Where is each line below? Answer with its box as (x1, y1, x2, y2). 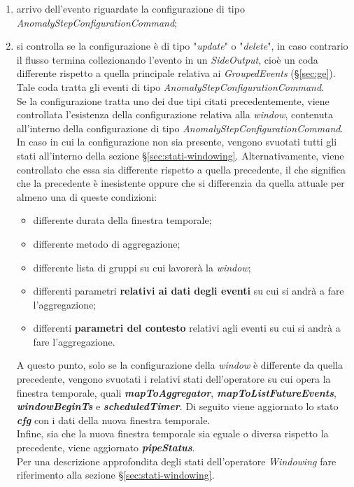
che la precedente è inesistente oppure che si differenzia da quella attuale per (16, 176, 345, 190)
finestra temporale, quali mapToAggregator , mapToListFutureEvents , (16, 385, 337, 400)
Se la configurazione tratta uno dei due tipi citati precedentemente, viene (16, 93, 330, 108)
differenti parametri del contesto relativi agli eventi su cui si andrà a (33, 320, 341, 335)
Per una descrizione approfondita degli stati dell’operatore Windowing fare (16, 453, 337, 468)
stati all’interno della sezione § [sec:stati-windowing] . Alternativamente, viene (16, 148, 344, 162)
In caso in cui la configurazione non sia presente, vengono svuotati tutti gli (16, 134, 337, 149)
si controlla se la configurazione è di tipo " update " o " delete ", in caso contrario (16, 38, 348, 53)
